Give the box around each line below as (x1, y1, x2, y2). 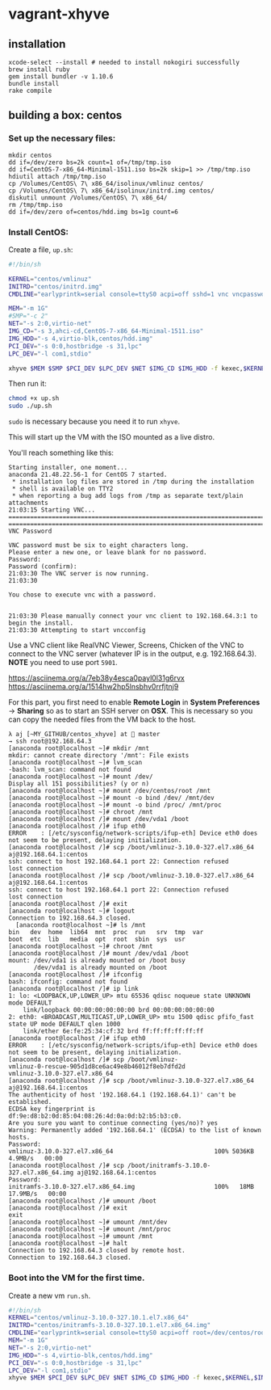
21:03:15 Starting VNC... (8, 506, 95, 514)
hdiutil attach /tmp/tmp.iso (8, 172, 106, 180)
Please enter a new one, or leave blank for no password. (8, 549, 207, 557)
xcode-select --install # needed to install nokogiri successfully (8, 58, 240, 66)
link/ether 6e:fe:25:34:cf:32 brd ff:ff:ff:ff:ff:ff (23, 1027, 204, 1035)
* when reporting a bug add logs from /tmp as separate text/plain (11, 492, 244, 500)
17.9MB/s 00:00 (8, 1190, 67, 1198)
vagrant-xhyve (8, 5, 110, 23)
